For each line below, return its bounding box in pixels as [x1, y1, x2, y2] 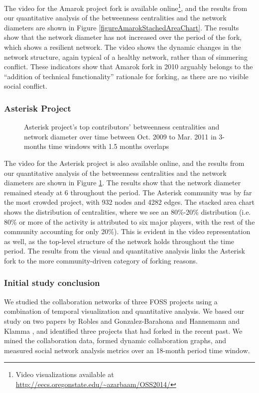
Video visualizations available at [15, 369, 114, 380]
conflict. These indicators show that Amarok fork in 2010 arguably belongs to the [4, 61, 253, 72]
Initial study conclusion [4, 276, 100, 289]
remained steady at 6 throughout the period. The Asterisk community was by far [4, 187, 252, 197]
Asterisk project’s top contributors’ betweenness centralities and [24, 122, 220, 132]
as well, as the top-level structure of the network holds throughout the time [4, 236, 235, 246]
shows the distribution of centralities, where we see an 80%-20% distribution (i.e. [4, 206, 251, 217]
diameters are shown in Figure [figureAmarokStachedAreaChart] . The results [4, 22, 239, 32]
